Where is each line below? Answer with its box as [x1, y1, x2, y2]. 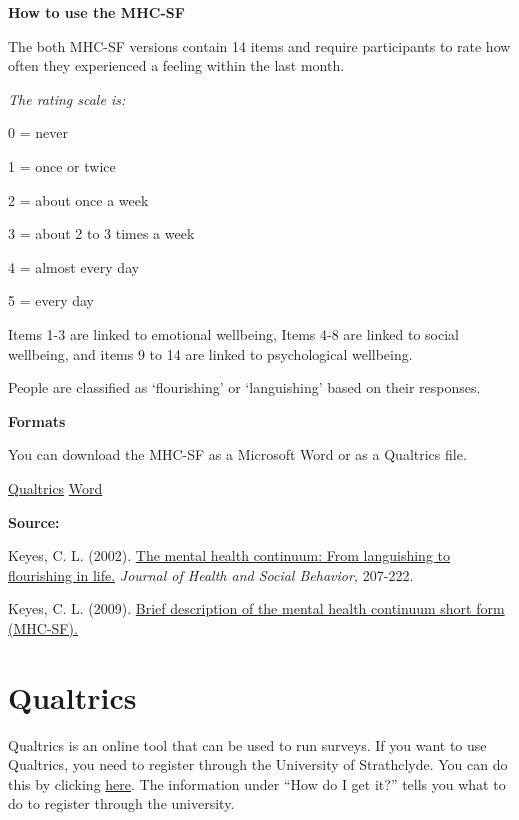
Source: [8, 511, 60, 532]
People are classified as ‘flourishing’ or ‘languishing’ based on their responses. [8, 377, 481, 398]
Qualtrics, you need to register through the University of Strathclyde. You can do [8, 754, 508, 775]
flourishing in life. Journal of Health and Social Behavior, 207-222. [8, 564, 414, 585]
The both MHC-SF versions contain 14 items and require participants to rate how [8, 35, 511, 56]
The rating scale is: [8, 88, 126, 109]
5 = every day [8, 290, 94, 311]
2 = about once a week [8, 189, 149, 210]
